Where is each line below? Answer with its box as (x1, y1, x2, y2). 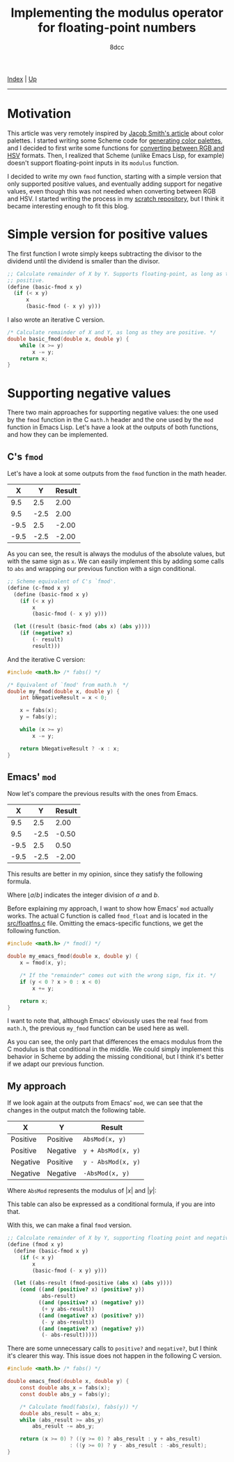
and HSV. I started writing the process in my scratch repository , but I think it (7, 194, 224, 203)
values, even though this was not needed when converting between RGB (7, 187, 216, 195)
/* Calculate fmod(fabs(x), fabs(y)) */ (19, 1403, 139, 1410)
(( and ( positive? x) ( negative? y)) (38, 1299, 145, 1306)
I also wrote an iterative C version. (7, 316, 105, 324)
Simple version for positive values (7, 226, 208, 243)
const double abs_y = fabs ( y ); (19, 1391, 111, 1398)
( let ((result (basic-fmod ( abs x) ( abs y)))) (13, 623, 151, 630)
